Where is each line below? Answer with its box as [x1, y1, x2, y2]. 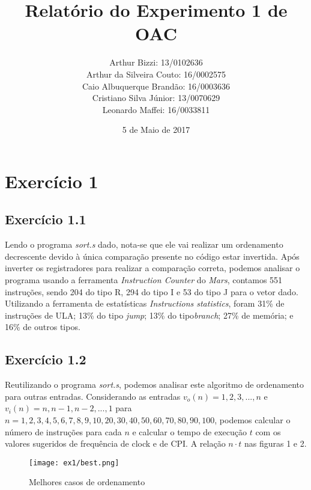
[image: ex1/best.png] [29, 458, 119, 467]
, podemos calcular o [214, 414, 291, 426]
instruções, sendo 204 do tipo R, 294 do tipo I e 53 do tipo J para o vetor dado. [5, 285, 298, 298]
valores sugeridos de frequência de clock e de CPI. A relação [5, 437, 226, 450]
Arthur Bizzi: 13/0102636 [109, 56, 203, 69]
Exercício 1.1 [5, 210, 86, 228]
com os [255, 425, 281, 438]
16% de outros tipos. [5, 320, 80, 333]
